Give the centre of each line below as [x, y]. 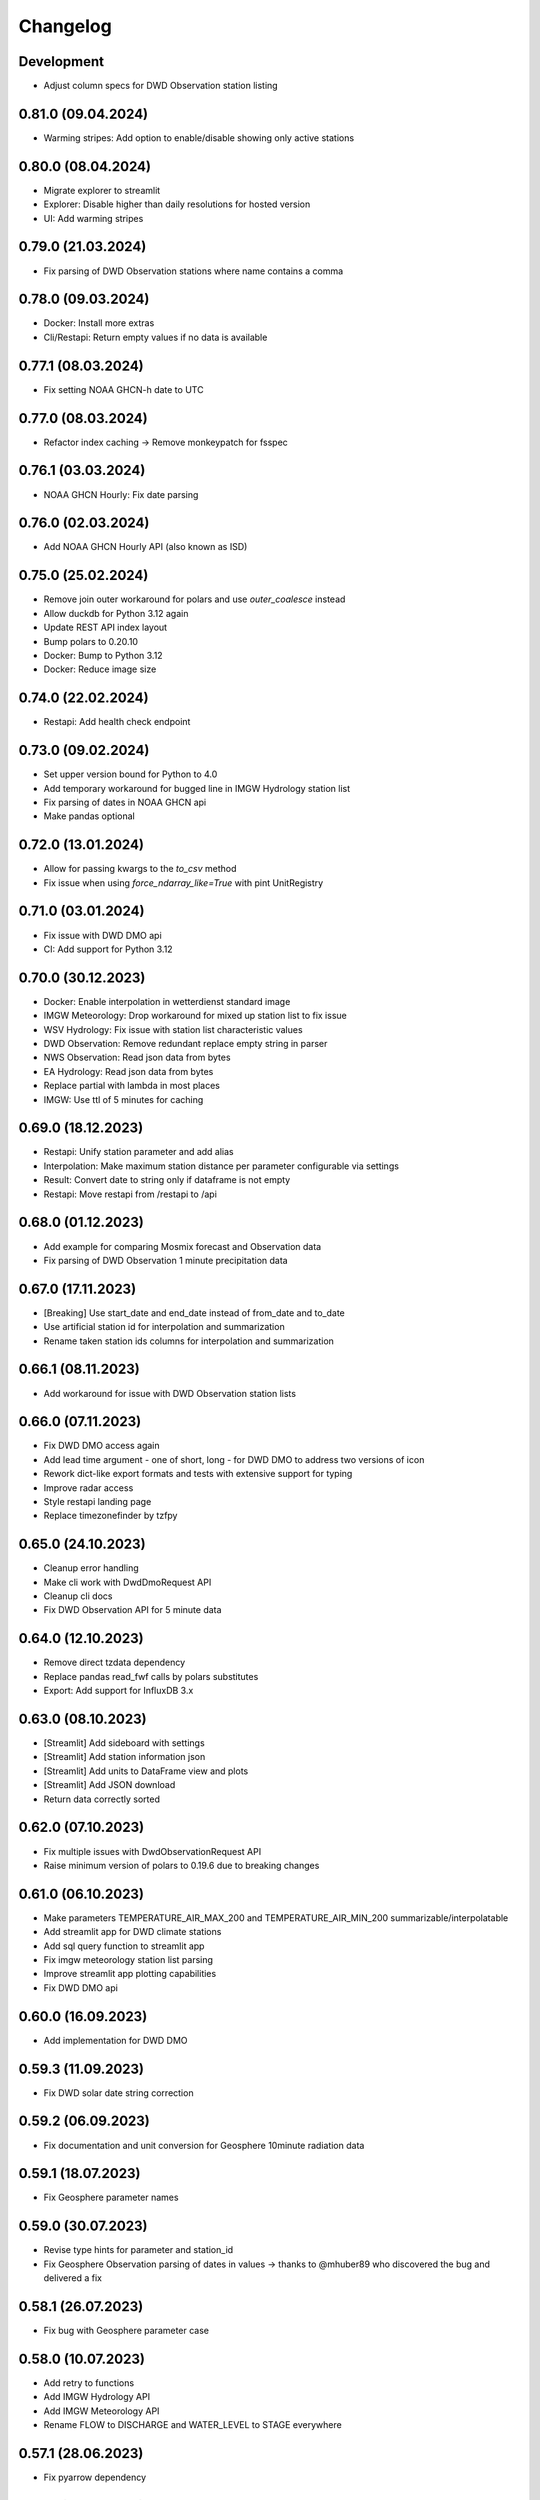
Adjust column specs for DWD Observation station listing [161, 86]
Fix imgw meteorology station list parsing [128, 1959]
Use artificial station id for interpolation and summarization [164, 1327]
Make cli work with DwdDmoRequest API [127, 1582]
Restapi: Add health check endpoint [117, 722]
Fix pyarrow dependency [95, 2477]
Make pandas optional [89, 816]
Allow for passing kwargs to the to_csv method [140, 869]
